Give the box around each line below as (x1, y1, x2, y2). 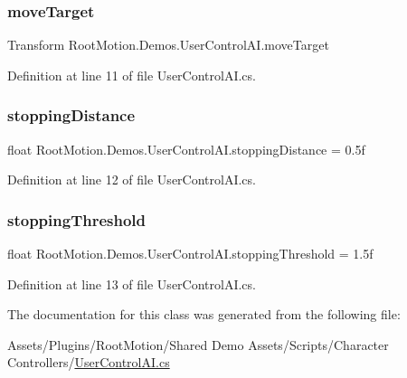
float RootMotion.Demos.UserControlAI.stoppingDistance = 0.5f (7, 139, 365, 158)
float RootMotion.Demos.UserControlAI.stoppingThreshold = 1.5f (7, 244, 374, 263)
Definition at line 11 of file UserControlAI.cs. (7, 65, 256, 84)
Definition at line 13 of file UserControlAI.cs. (7, 274, 256, 293)
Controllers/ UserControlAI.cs (7, 353, 170, 372)
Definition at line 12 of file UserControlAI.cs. (7, 170, 256, 189)
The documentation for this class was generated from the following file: (7, 305, 401, 324)
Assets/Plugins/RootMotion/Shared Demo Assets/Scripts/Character (7, 335, 389, 354)
